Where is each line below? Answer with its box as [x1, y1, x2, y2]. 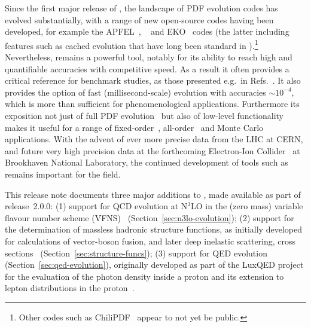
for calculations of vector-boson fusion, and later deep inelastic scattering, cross [5, 234, 296, 247]
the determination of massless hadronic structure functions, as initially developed [5, 223, 302, 236]
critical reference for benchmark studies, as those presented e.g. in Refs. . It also [5, 74, 301, 87]
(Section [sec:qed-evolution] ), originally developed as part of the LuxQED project [5, 258, 304, 271]
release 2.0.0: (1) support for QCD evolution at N [5, 200, 188, 212]
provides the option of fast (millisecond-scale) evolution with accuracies [5, 85, 266, 98]
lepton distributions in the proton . [5, 282, 135, 294]
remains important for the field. [5, 167, 121, 180]
